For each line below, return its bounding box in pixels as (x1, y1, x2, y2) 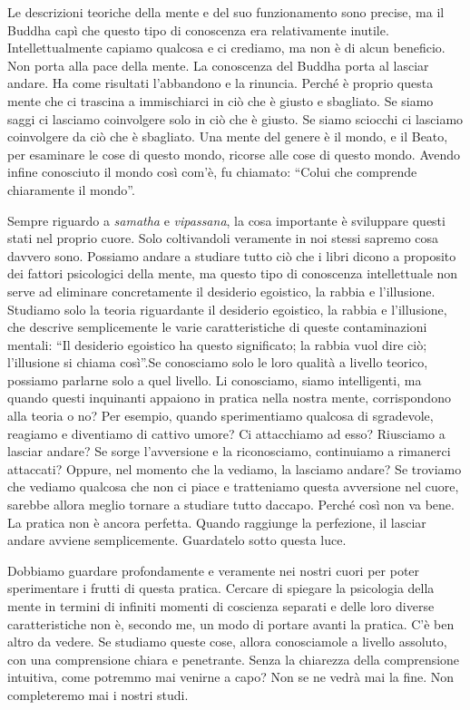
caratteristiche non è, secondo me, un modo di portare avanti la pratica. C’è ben (7, 614, 455, 633)
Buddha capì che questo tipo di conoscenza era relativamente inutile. (7, 20, 389, 39)
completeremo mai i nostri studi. (7, 685, 189, 704)
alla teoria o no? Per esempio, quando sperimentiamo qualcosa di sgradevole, (7, 406, 434, 425)
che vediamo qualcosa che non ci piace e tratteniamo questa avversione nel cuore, (7, 477, 459, 496)
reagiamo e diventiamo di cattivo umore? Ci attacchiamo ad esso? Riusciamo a (7, 423, 446, 443)
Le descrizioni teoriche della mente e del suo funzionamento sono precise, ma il (7, 3, 445, 21)
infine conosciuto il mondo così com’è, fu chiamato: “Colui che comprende (7, 162, 417, 181)
